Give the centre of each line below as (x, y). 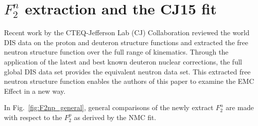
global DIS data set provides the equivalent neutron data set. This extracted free (127, 71)
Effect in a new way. (35, 91)
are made (240, 107)
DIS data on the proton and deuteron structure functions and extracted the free (126, 42)
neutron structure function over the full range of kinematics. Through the (116, 52)
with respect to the (33, 117)
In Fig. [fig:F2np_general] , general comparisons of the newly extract (109, 107)
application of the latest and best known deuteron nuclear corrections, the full (123, 61)
